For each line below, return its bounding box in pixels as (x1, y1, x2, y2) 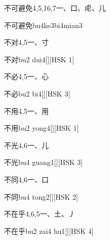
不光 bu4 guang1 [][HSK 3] (4, 157, 83, 167)
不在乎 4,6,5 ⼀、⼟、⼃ (4, 208, 76, 219)
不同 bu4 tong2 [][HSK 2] (4, 191, 78, 202)
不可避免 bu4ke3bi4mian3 (4, 19, 83, 30)
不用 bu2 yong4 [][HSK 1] (4, 123, 79, 133)
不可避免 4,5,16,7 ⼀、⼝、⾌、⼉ (4, 3, 106, 13)
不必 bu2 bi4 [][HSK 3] (4, 88, 70, 99)
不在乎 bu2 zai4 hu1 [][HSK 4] (4, 225, 94, 236)
